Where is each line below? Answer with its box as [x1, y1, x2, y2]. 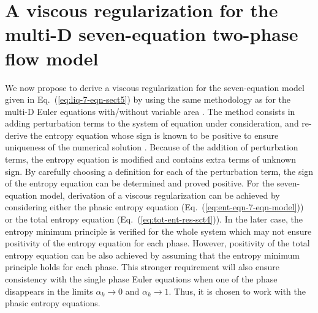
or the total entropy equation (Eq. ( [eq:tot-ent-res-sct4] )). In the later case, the [5, 213, 303, 226]
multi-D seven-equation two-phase [5, 21, 298, 46]
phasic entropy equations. [5, 296, 100, 309]
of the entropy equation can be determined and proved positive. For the [5, 177, 274, 190]
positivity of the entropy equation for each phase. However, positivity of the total [5, 237, 310, 249]
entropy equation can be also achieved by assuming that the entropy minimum [5, 248, 300, 261]
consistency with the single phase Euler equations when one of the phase [5, 273, 278, 285]
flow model [5, 45, 99, 70]
